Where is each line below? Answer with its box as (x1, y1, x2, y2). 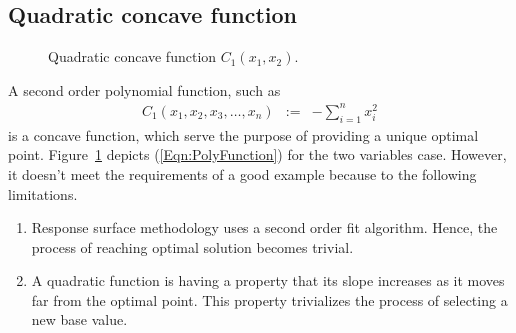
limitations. (8, 183, 78, 204)
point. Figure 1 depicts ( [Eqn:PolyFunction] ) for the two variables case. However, (8, 144, 507, 165)
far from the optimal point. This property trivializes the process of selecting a (31, 289, 508, 310)
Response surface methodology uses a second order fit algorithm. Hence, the (31, 217, 498, 238)
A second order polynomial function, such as (8, 79, 281, 100)
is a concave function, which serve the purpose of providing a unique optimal (8, 124, 479, 145)
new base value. (31, 309, 128, 330)
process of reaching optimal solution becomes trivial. (31, 236, 354, 257)
